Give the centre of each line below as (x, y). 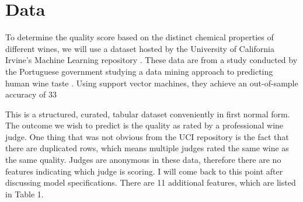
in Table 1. (25, 194)
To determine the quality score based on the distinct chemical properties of (140, 37)
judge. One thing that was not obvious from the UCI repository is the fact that (147, 136)
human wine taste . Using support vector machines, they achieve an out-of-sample (152, 83)
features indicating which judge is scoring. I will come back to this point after (144, 171)
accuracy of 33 (31, 94)
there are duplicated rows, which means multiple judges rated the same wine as (147, 148)
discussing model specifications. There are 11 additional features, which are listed (151, 182)
